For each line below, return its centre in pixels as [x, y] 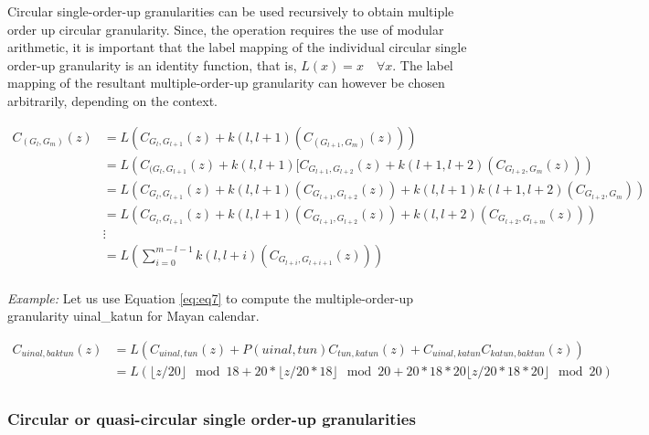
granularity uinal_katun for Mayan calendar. [133, 316]
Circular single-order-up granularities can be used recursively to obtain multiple [231, 11]
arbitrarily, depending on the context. [113, 100]
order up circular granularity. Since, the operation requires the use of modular [226, 29]
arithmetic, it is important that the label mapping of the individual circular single [237, 47]
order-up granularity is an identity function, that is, [152, 64]
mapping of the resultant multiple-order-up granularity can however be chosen [226, 83]
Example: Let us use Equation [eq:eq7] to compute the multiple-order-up [211, 297]
